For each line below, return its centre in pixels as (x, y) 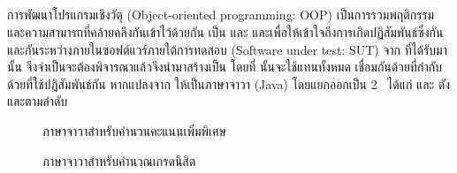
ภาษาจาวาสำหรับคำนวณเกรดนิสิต (119, 160)
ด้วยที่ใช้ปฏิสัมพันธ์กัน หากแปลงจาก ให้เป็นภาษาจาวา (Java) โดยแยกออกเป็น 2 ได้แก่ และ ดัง (229, 83)
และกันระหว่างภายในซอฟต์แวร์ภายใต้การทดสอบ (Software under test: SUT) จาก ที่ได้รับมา (227, 49)
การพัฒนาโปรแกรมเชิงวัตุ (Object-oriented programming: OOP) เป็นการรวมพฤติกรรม (221, 15)
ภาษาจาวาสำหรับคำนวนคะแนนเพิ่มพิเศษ (135, 130)
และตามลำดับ (38, 101)
